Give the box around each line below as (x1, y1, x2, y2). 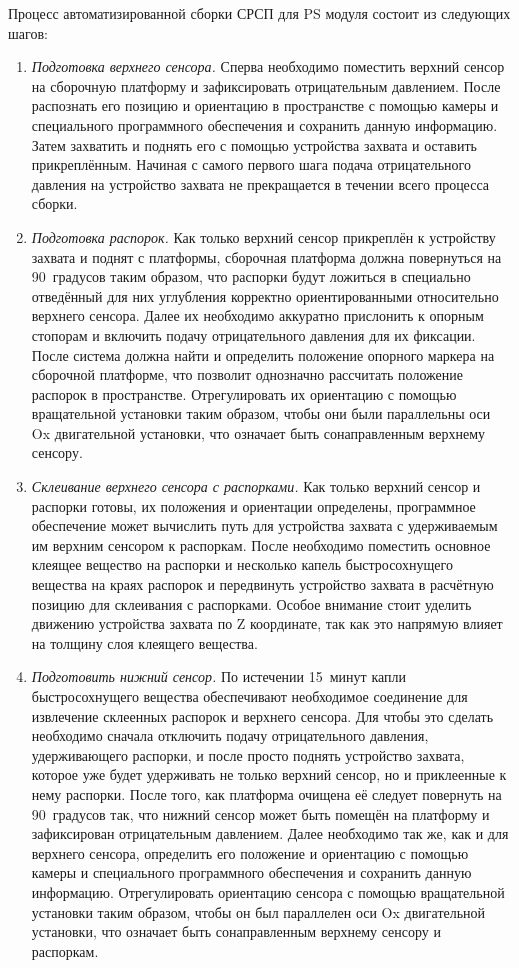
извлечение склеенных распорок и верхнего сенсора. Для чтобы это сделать (31, 705, 494, 726)
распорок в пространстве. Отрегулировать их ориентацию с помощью (31, 383, 457, 404)
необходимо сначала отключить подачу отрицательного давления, (31, 725, 429, 746)
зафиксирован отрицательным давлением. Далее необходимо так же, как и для (31, 823, 509, 844)
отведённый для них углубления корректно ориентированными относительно (31, 285, 499, 306)
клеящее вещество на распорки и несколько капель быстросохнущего (31, 554, 453, 575)
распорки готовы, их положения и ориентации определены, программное (31, 495, 476, 516)
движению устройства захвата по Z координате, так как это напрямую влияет (31, 613, 503, 634)
